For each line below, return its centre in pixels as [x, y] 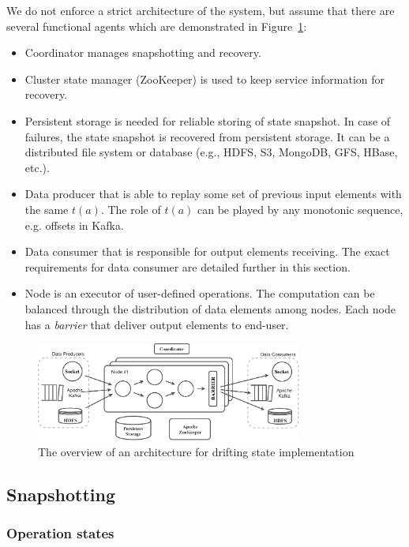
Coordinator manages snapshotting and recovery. [143, 52]
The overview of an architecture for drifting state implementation [196, 451]
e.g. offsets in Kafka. [74, 225]
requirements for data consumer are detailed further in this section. [188, 266]
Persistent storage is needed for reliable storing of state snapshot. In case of [208, 120]
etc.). [37, 167]
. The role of [131, 209]
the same [47, 209]
